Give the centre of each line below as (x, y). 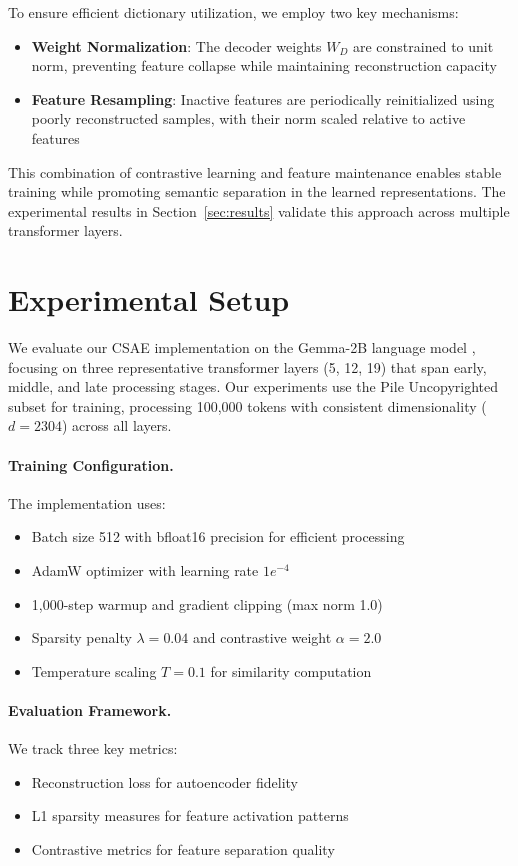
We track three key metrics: (93, 748)
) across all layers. (116, 425)
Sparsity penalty (81, 637)
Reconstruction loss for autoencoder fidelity (164, 781)
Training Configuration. (91, 464)
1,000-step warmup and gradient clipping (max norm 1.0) (207, 603)
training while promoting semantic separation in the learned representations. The (257, 191)
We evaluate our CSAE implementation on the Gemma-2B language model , (242, 347)
